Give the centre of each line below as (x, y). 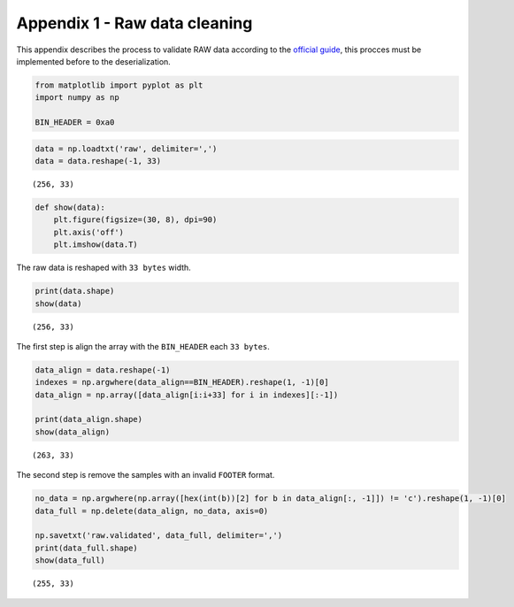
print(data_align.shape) (89, 419)
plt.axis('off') (88, 232)
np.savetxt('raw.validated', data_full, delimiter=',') (159, 536)
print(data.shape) (75, 291)
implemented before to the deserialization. (94, 61)
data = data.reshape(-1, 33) (98, 161)
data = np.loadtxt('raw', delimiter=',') (126, 149)
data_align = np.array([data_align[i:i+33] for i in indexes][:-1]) (187, 395)
